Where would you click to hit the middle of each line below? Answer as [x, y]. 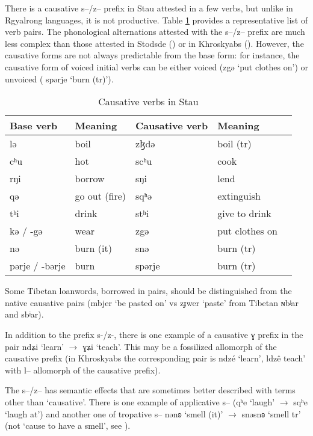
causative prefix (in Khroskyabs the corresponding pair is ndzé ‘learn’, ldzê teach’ [155, 358]
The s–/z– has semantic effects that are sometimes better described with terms [150, 390]
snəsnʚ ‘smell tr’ [271, 413]
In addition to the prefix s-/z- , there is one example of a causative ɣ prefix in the [154, 334]
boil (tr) [234, 144]
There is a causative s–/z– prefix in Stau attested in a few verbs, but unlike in [149, 8]
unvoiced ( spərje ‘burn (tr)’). [59, 78]
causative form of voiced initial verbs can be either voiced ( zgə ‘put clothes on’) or [156, 66]
